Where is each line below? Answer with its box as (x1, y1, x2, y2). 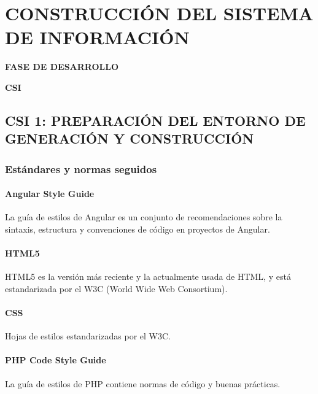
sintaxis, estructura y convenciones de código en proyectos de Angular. (5, 222, 270, 235)
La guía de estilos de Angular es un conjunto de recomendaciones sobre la (5, 211, 282, 223)
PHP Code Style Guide (5, 353, 106, 366)
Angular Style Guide (5, 187, 95, 200)
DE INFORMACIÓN (5, 25, 190, 50)
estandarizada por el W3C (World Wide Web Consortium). (5, 282, 228, 295)
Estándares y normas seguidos (5, 161, 157, 176)
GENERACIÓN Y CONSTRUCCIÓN (5, 129, 254, 148)
